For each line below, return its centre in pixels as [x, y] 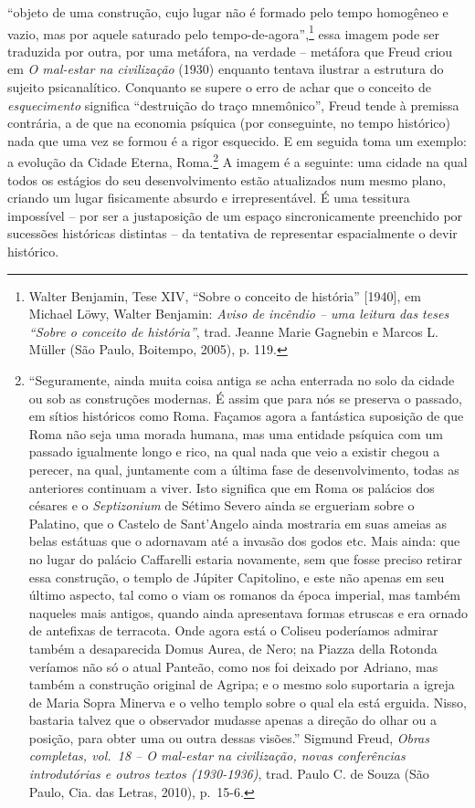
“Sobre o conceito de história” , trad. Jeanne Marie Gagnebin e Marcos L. [233, 331]
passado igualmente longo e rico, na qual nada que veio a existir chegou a [234, 451]
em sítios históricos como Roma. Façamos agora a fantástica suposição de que [246, 416]
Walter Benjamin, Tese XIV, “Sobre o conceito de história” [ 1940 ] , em [225, 295]
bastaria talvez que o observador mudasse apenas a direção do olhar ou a [233, 720]
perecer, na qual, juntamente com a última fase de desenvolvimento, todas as [244, 469]
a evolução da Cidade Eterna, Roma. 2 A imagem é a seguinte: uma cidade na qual [237, 161]
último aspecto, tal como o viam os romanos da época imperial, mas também [244, 595]
